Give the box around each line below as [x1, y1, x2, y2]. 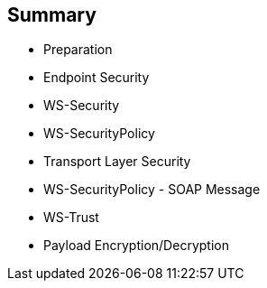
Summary [7, 4, 97, 26]
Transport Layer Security [43, 153, 191, 170]
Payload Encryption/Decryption [43, 237, 229, 254]
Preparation [43, 42, 113, 58]
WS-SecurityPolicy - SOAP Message [43, 181, 261, 198]
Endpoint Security [43, 70, 150, 86]
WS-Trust [43, 209, 99, 226]
